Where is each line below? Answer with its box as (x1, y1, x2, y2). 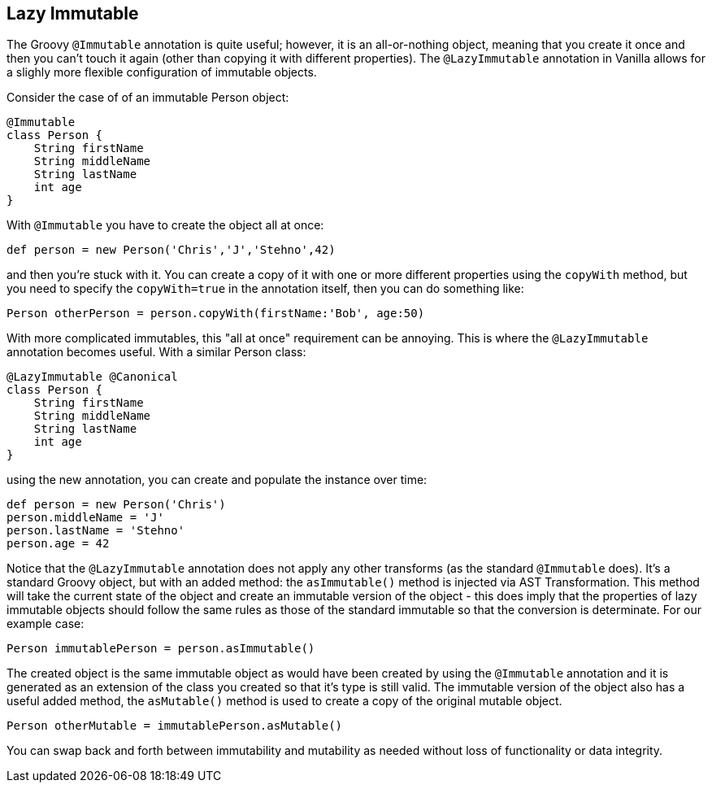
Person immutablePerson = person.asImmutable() (7, 642, 315, 656)
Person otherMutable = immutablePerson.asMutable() (7, 719, 343, 733)
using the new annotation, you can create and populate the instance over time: (7, 473, 428, 487)
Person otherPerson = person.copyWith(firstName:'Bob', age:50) (7, 307, 425, 320)
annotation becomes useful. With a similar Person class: (7, 345, 306, 360)
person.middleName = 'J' (7, 511, 164, 525)
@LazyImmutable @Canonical (7, 370, 178, 384)
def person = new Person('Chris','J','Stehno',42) (7, 243, 336, 257)
